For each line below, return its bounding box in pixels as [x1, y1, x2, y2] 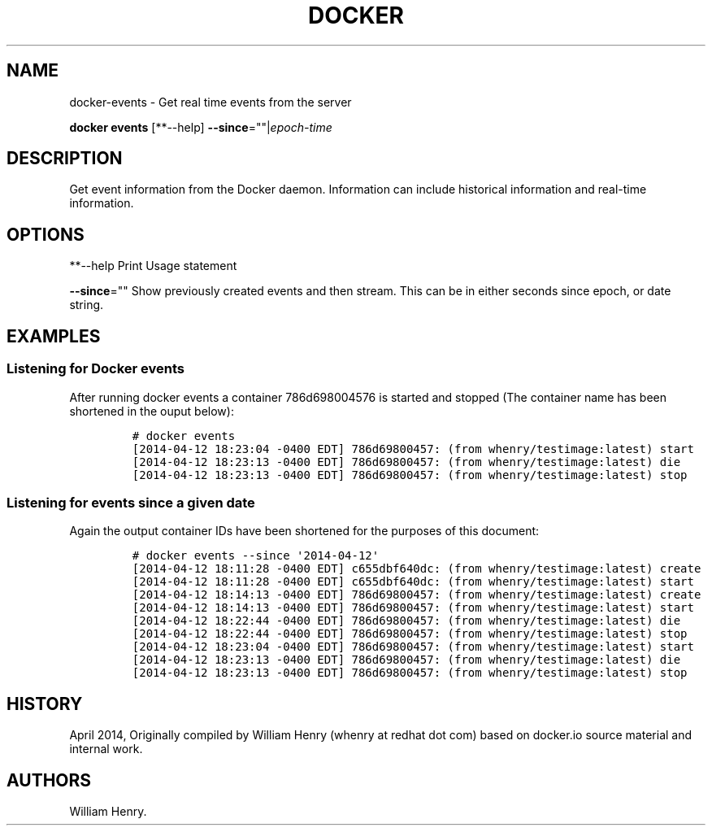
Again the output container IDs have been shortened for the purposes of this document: [69, 524, 540, 538]
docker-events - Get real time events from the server [69, 94, 352, 109]
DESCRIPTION [7, 148, 123, 169]
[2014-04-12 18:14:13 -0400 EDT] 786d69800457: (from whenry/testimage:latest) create [132, 588, 701, 602]
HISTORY [7, 693, 83, 714]
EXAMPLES [7, 325, 101, 346]
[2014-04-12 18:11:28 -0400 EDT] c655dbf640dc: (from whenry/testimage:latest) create [132, 562, 701, 576]
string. [69, 298, 104, 312]
